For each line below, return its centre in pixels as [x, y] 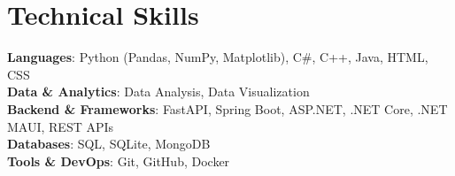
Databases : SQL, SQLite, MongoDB [109, 144]
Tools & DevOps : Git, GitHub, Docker [119, 161]
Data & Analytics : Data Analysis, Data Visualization [158, 92]
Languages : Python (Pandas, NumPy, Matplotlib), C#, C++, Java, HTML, [218, 57]
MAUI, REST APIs [61, 126]
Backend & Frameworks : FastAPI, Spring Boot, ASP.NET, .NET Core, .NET [227, 108]
